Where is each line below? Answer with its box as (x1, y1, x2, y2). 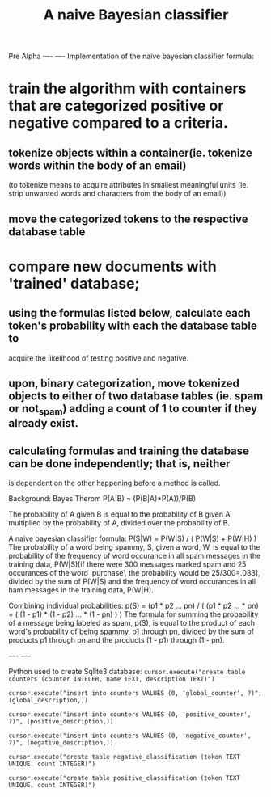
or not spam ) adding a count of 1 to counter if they (8, 402, 258, 418)
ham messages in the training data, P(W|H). (8, 584, 154, 595)
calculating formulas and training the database (8, 444, 249, 458)
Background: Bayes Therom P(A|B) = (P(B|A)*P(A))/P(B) (8, 493, 197, 503)
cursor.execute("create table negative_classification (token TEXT (8, 753, 241, 761)
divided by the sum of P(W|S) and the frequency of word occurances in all (8, 576, 256, 586)
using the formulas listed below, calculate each (8, 306, 251, 320)
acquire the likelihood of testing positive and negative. (8, 353, 188, 363)
